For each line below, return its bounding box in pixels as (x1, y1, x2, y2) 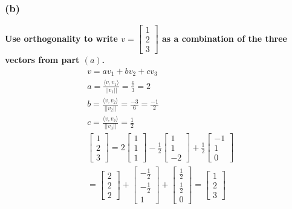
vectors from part (5, 53, 80, 66)
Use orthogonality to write (5, 32, 118, 44)
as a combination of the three (161, 32, 288, 44)
